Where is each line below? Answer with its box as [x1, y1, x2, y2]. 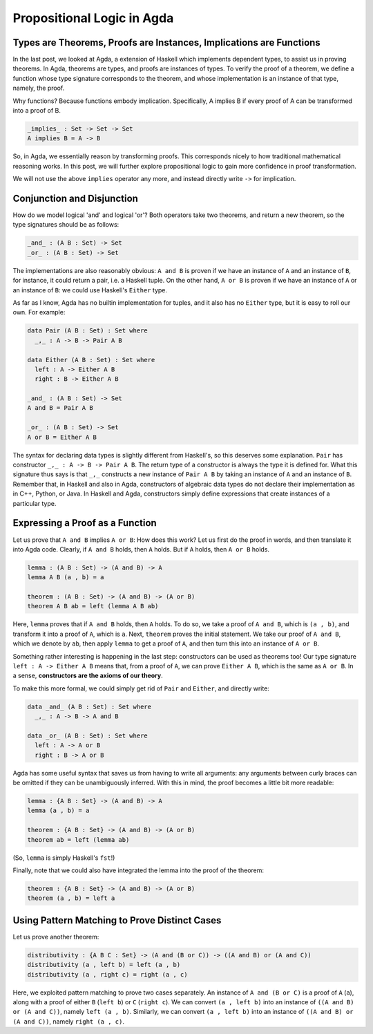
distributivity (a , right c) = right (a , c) [27, 970, 188, 978]
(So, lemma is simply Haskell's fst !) [12, 854, 115, 862]
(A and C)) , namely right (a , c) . [12, 1017, 124, 1026]
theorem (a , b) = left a [27, 894, 115, 902]
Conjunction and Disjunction [12, 192, 138, 204]
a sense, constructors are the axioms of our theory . [12, 671, 163, 680]
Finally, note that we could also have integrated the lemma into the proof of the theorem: [12, 866, 265, 874]
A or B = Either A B [27, 433, 97, 441]
